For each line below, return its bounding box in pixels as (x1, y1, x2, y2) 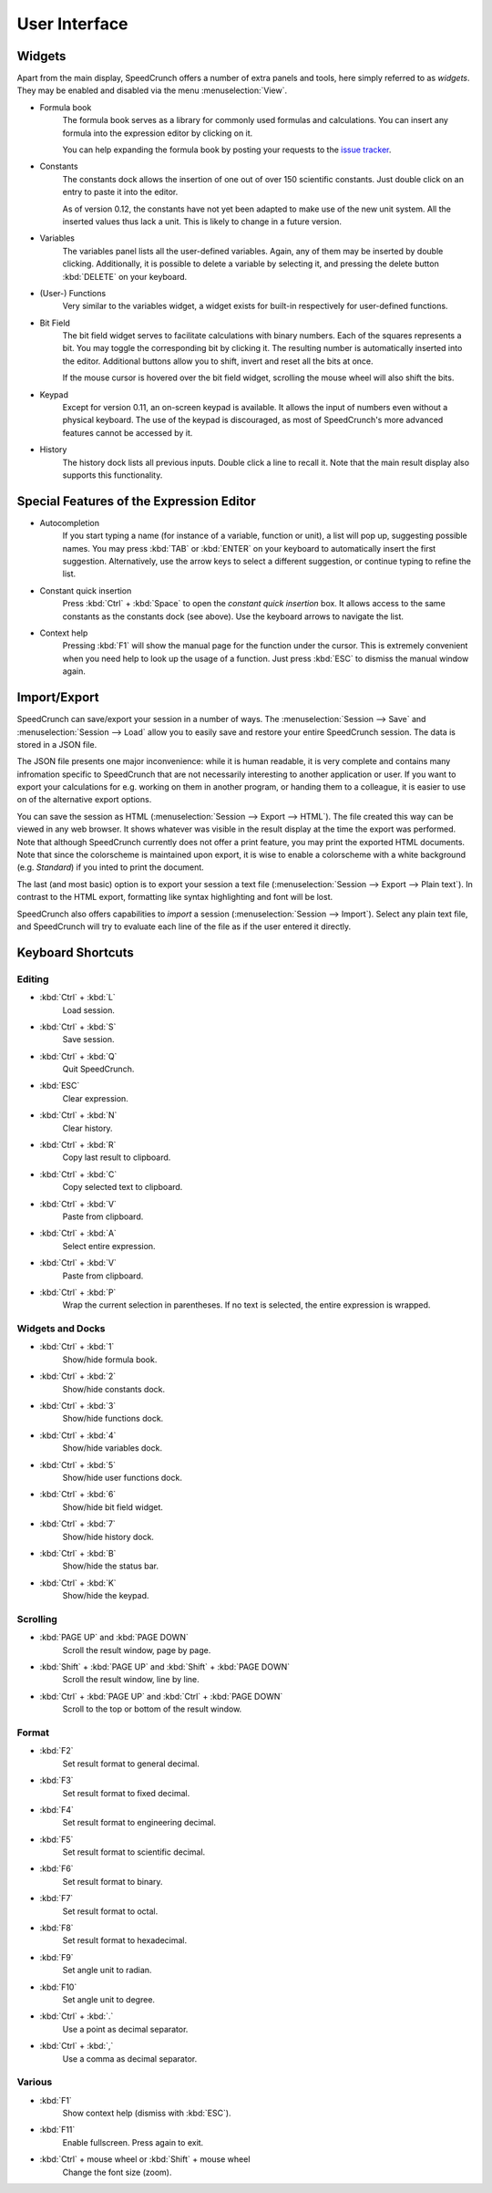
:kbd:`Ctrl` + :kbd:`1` (39, 1341, 115, 1352)
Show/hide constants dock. (62, 1383, 166, 1394)
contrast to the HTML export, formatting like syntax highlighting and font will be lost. (16, 892, 333, 903)
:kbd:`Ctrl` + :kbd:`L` (39, 992, 116, 1003)
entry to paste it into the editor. (62, 187, 179, 198)
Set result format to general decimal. (62, 1758, 200, 1769)
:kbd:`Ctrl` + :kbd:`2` (39, 1371, 117, 1381)
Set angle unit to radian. (62, 1965, 152, 1976)
